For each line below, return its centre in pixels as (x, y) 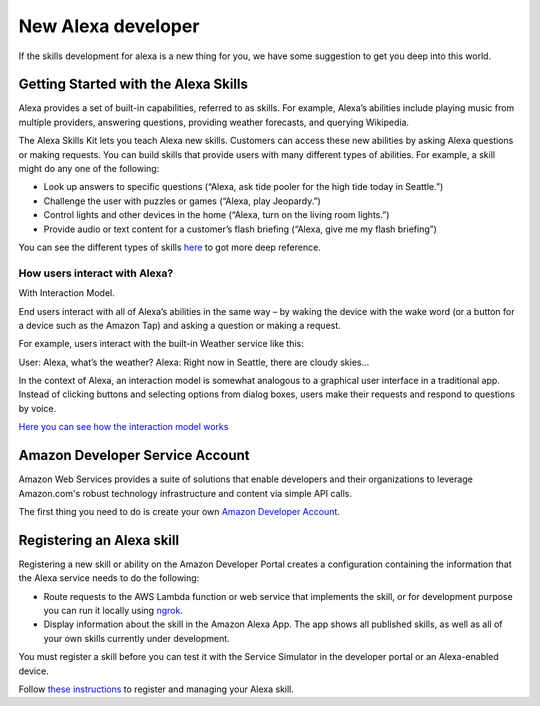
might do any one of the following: (89, 169)
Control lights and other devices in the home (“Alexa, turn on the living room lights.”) (216, 215)
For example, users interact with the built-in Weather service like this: (161, 344)
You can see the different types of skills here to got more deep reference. (170, 247)
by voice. (37, 408)
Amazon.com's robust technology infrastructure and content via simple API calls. (185, 493)
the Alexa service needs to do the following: (109, 578)
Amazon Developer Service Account (134, 455)
